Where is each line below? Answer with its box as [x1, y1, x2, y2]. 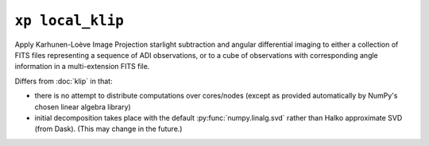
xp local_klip [14, 12, 125, 29]
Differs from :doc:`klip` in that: [14, 76, 113, 86]
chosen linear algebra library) [34, 102, 131, 111]
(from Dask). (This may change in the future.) [34, 124, 183, 134]
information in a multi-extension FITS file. [14, 62, 150, 71]
